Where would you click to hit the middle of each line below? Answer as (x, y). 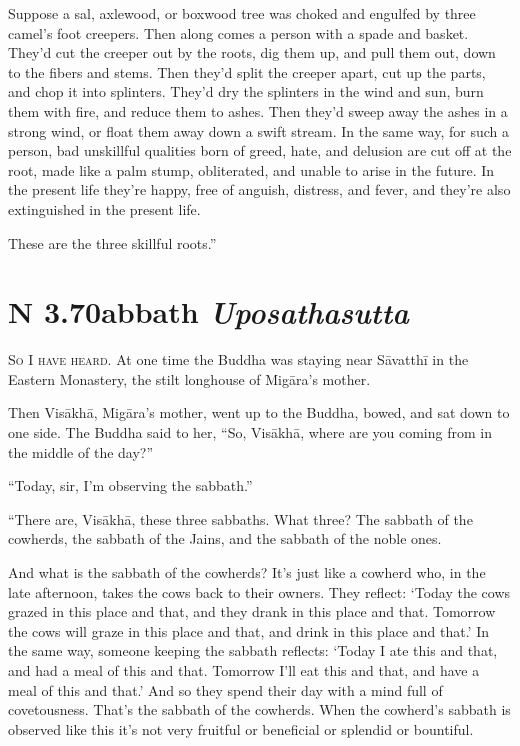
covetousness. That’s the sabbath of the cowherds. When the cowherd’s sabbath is (259, 709)
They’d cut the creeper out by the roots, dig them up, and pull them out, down (252, 52)
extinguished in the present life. (104, 208)
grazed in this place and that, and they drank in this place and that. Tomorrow (252, 611)
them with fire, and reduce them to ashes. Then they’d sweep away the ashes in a (258, 110)
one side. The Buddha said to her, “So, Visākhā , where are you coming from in (250, 432)
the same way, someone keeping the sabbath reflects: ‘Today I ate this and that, (253, 650)
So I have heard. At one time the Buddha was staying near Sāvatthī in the (238, 359)
